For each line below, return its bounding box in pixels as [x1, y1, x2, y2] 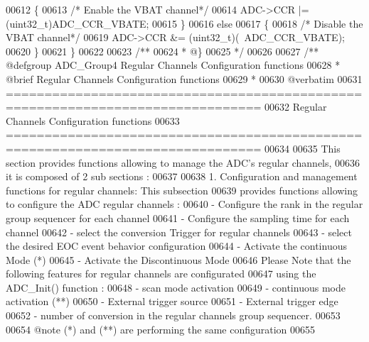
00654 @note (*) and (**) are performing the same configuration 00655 [6, 321, 316, 336]
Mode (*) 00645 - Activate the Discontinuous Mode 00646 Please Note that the [6, 252, 351, 267]
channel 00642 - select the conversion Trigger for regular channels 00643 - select [6, 224, 352, 239]
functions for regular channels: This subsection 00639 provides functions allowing [6, 182, 358, 197]
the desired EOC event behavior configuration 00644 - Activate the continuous [6, 238, 347, 253]
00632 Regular [264, 99, 327, 114]
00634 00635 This [264, 140, 341, 155]
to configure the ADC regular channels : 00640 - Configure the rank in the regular [6, 197, 363, 211]
